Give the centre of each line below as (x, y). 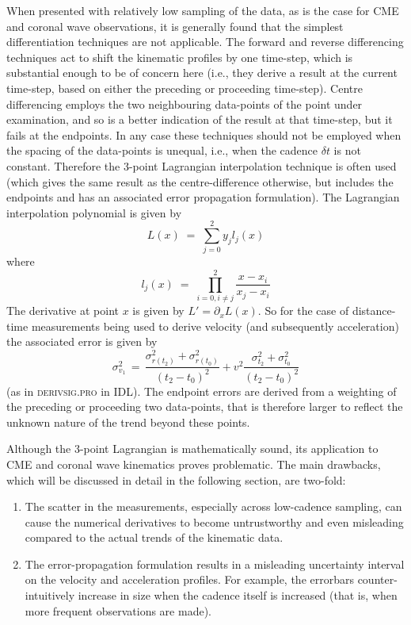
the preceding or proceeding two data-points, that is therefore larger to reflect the (205, 406)
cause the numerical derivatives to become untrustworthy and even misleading (214, 521)
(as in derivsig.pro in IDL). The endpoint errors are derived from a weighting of (202, 391)
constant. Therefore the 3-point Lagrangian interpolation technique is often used (202, 165)
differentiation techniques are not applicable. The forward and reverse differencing (205, 42)
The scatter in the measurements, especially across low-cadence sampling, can (213, 506)
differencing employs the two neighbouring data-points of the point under (185, 104)
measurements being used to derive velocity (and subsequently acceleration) (215, 326)
